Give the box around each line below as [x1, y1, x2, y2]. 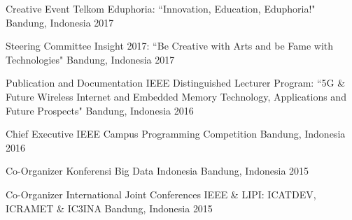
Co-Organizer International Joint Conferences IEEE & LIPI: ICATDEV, [6, 186, 316, 201]
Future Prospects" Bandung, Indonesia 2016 [6, 103, 194, 117]
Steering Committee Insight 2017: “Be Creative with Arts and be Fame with [6, 38, 334, 53]
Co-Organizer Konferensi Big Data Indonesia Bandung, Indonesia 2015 [6, 163, 309, 178]
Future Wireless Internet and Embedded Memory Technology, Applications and [6, 89, 346, 103]
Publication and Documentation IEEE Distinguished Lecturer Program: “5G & [6, 75, 346, 90]
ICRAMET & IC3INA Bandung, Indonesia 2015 [6, 200, 213, 215]
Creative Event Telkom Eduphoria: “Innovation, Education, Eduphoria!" [6, 1, 316, 15]
